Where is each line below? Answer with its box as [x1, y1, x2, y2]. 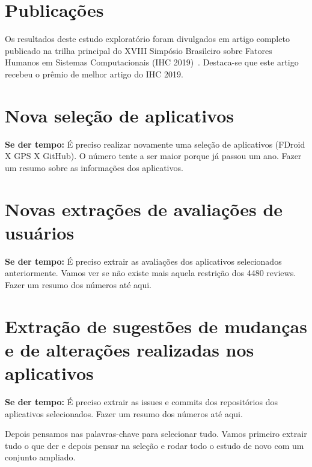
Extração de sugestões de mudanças [5, 313, 307, 338]
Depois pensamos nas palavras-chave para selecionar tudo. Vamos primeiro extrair [5, 427, 307, 440]
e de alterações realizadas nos [5, 337, 254, 361]
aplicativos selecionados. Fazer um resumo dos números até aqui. [5, 407, 243, 420]
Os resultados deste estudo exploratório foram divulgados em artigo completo [5, 32, 290, 45]
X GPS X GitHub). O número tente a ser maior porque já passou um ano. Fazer [5, 149, 302, 162]
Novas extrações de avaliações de [5, 196, 283, 221]
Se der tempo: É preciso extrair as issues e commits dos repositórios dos [5, 396, 278, 408]
